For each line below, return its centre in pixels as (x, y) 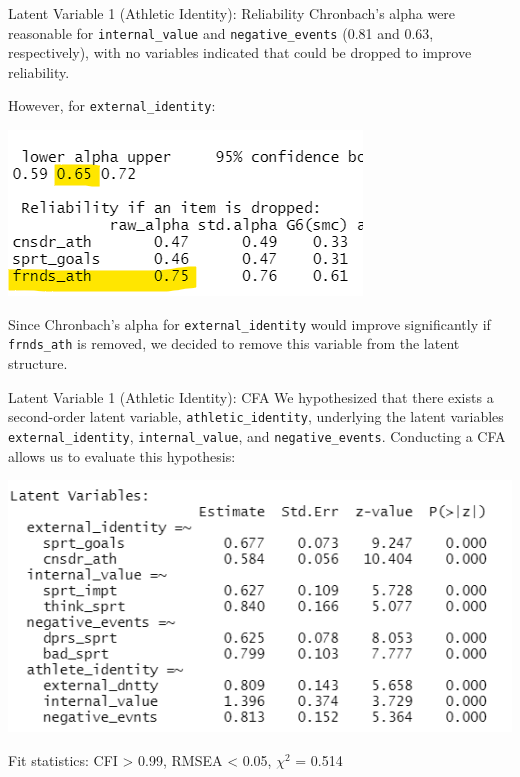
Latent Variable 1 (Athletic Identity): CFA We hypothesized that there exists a (251, 396)
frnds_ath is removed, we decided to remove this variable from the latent (234, 343)
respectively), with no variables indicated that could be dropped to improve (240, 52)
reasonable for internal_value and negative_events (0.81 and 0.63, (221, 32)
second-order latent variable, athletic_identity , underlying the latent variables (256, 416)
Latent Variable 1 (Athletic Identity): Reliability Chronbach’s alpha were (232, 13)
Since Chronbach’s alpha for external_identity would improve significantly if (249, 323)
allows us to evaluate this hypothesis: (122, 455)
